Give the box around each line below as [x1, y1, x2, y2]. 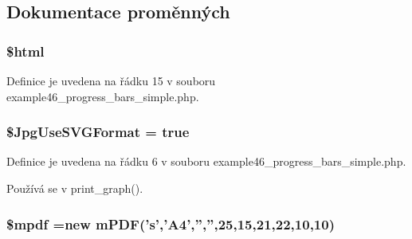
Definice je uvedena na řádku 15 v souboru [6, 72, 216, 88]
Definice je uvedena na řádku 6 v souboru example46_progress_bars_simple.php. [6, 153, 406, 170]
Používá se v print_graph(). [6, 180, 143, 196]
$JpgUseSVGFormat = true [6, 122, 190, 142]
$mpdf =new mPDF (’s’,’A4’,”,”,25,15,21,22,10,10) [6, 214, 335, 233]
